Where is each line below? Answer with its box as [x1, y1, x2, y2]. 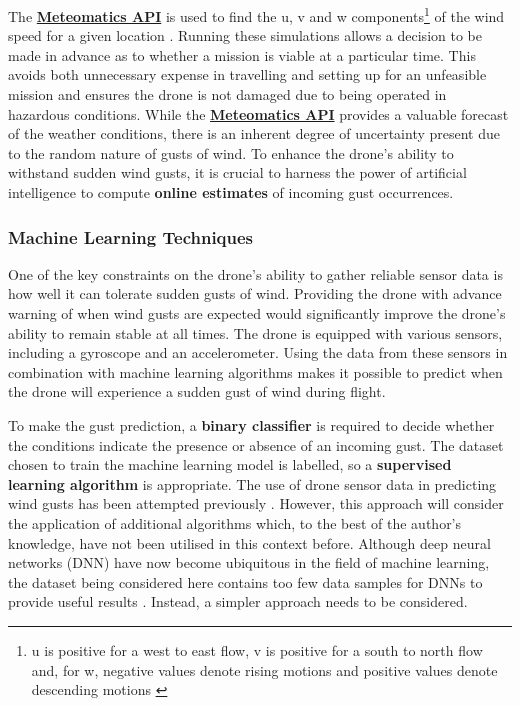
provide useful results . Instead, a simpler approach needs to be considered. [8, 591, 468, 612]
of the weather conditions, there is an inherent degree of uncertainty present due [8, 123, 501, 144]
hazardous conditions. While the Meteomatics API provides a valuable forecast [8, 103, 509, 124]
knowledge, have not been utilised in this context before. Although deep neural [8, 532, 491, 553]
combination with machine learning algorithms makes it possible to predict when [8, 361, 503, 382]
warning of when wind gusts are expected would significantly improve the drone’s [8, 303, 506, 323]
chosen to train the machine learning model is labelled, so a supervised [8, 454, 452, 475]
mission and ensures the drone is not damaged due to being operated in [8, 84, 447, 105]
